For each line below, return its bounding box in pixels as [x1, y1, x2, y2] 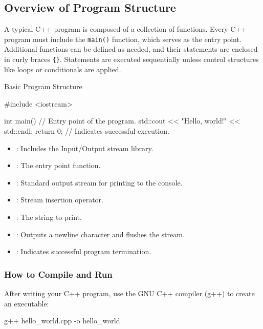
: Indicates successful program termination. [16, 246, 151, 257]
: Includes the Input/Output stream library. [16, 142, 154, 153]
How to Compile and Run [4, 268, 113, 280]
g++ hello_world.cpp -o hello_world [4, 315, 120, 326]
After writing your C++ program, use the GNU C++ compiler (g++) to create [4, 288, 255, 299]
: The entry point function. [16, 160, 101, 171]
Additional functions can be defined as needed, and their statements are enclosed [4, 44, 258, 54]
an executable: [4, 298, 49, 309]
